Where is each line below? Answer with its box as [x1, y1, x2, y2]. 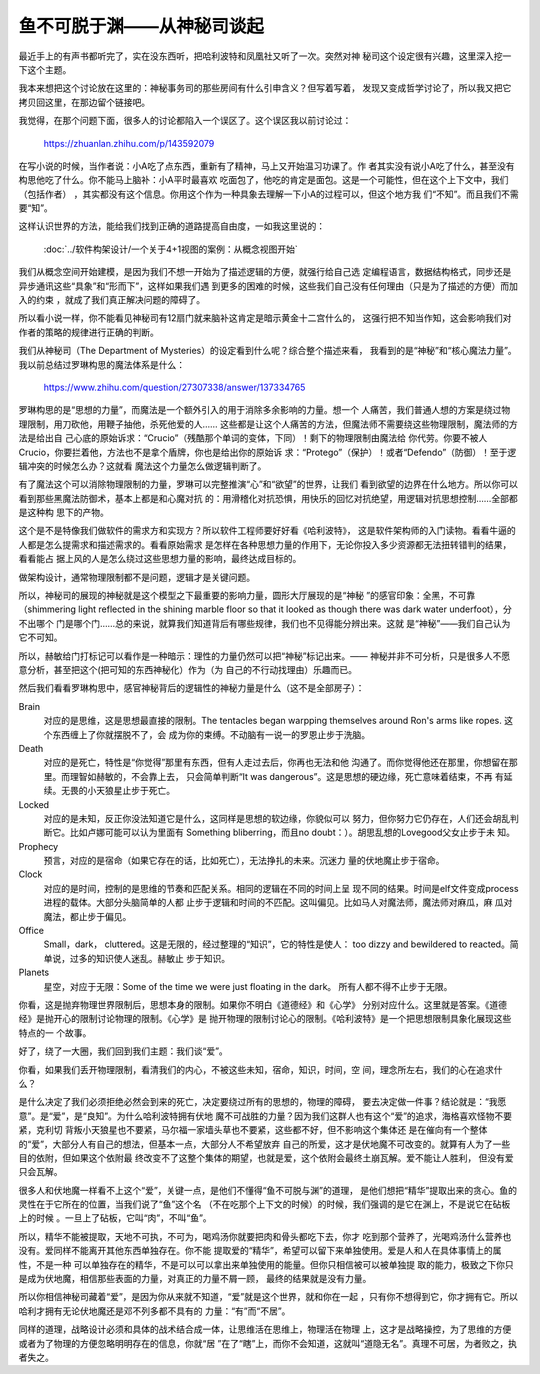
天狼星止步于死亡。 [95, 785, 175, 797]
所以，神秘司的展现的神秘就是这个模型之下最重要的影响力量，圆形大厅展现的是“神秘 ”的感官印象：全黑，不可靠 [18, 590, 476, 602]
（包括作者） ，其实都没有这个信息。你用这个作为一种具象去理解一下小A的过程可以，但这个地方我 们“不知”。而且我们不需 [18, 188, 519, 200]
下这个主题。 [18, 63, 72, 75]
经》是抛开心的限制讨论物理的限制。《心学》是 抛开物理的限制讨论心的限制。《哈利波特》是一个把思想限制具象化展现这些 [18, 1013, 512, 1025]
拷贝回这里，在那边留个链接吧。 [18, 96, 150, 108]
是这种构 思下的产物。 [18, 506, 109, 519]
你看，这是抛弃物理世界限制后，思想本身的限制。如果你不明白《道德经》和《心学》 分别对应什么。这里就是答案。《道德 [18, 998, 507, 1010]
